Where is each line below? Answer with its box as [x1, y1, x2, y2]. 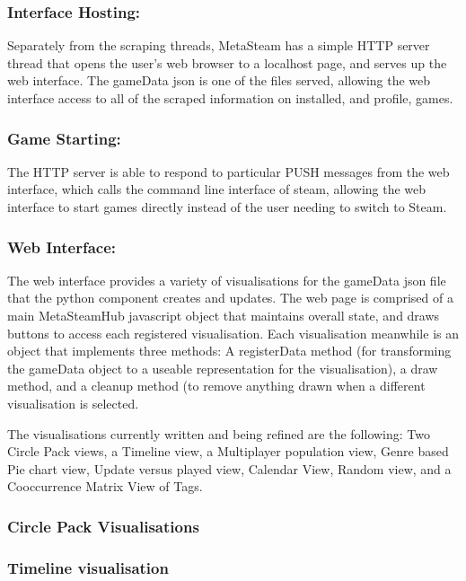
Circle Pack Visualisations [7, 515, 199, 537]
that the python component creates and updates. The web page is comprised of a [7, 288, 453, 307]
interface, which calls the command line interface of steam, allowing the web [7, 180, 426, 198]
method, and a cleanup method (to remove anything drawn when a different [7, 376, 426, 395]
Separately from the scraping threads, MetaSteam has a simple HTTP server [7, 36, 430, 55]
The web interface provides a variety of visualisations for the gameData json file [7, 270, 446, 289]
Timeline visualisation [7, 556, 169, 578]
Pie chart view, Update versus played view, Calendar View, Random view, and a [7, 459, 452, 478]
